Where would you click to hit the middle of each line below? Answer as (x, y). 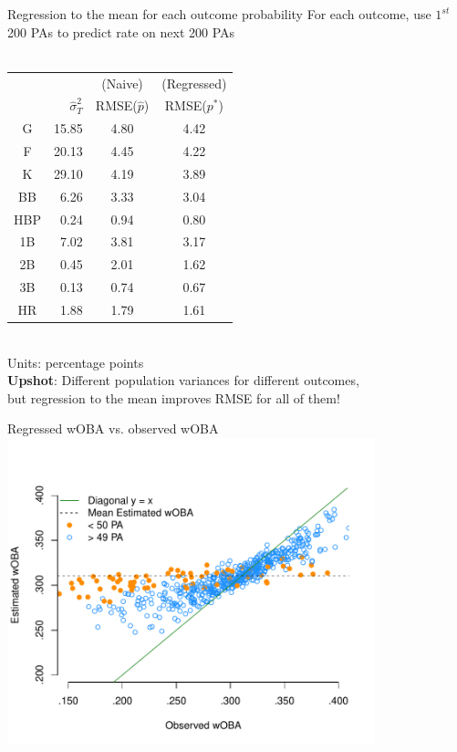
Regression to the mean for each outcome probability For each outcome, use (219, 14)
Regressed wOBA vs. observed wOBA (113, 428)
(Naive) (122, 83)
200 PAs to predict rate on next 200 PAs (121, 31)
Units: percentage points (76, 362)
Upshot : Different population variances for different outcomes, (183, 380)
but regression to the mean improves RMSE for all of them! (174, 397)
